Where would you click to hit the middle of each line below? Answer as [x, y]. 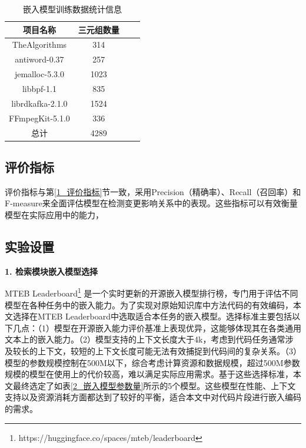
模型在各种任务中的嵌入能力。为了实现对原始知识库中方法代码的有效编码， [149, 304]
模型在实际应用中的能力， [54, 214]
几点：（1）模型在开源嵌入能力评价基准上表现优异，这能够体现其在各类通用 [157, 327]
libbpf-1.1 [39, 88]
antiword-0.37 [39, 59]
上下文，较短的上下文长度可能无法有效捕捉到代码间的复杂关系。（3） [169, 351]
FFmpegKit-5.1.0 [39, 118]
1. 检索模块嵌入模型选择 [51, 271]
